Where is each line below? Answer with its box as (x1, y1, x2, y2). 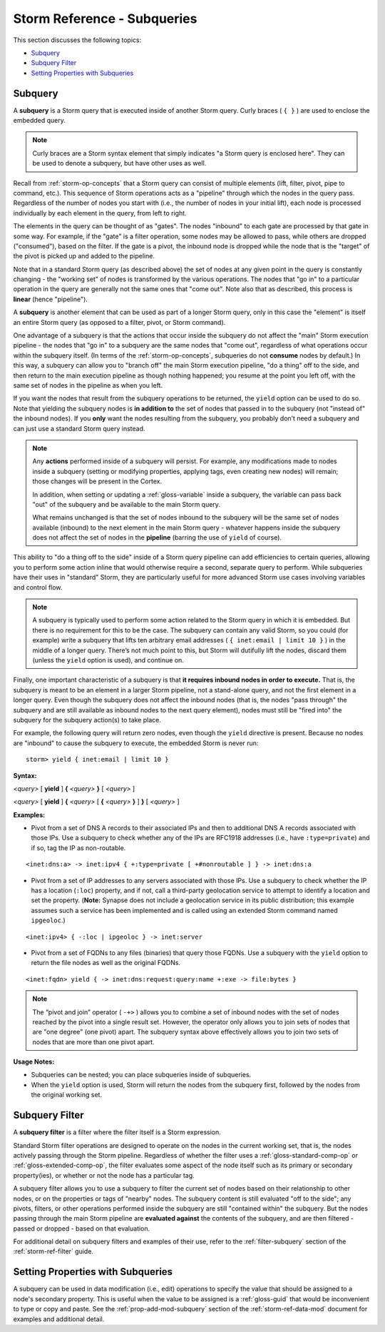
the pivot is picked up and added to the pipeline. (13, 252, 155, 261)
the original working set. (31, 1091, 103, 1099)
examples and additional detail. (13, 1314, 105, 1323)
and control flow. (13, 582, 63, 592)
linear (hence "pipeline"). (13, 295, 88, 303)
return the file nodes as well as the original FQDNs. (31, 959, 181, 967)
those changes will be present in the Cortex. (32, 477, 163, 485)
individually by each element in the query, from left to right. (13, 208, 187, 217)
